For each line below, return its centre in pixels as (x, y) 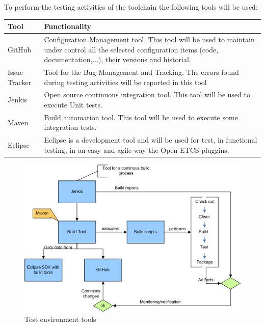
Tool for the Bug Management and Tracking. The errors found (141, 72)
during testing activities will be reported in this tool (125, 82)
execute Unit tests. (73, 104)
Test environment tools (60, 319)
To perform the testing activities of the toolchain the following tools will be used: (131, 7)
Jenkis (17, 100)
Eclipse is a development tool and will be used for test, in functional (151, 140)
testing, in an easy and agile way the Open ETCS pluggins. (137, 150)
